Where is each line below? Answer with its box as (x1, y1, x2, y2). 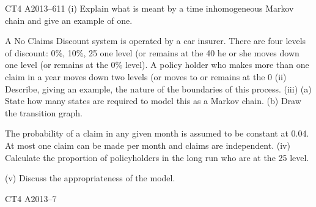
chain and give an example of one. (5, 13, 133, 26)
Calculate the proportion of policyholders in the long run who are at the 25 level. (5, 151, 309, 164)
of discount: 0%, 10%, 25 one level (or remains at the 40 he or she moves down (5, 46, 299, 59)
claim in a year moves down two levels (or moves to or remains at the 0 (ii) (5, 70, 287, 83)
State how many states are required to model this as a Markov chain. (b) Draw (5, 94, 301, 107)
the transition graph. (5, 106, 83, 119)
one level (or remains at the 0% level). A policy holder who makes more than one (5, 58, 309, 71)
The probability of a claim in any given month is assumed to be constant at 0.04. (5, 127, 309, 140)
